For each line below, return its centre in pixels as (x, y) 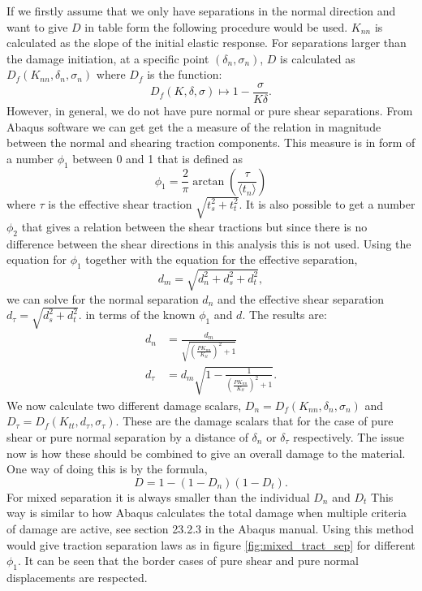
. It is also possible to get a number (327, 203)
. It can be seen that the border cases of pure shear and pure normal (188, 561)
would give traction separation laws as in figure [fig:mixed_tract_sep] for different (211, 544)
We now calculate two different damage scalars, (124, 405)
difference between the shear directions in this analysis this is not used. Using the (209, 243)
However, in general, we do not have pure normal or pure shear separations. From (210, 111)
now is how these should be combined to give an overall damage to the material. (206, 453)
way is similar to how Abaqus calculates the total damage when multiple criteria (207, 513)
